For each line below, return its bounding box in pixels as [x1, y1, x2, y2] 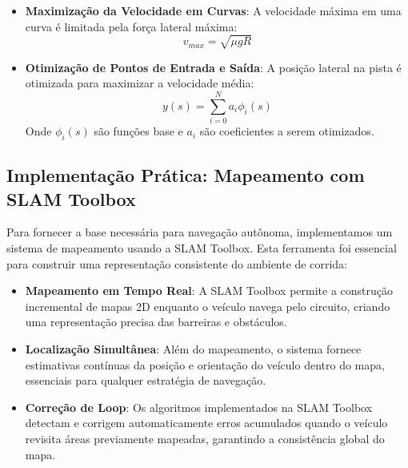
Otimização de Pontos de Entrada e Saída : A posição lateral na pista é [25, 58, 402, 75]
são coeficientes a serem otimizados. [199, 123, 374, 139]
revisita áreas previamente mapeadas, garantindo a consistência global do [25, 430, 385, 446]
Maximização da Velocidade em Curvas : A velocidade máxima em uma [25, 2, 402, 18]
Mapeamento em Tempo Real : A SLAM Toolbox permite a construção [25, 282, 394, 299]
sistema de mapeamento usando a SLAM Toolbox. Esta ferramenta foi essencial [6, 240, 397, 256]
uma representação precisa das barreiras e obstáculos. [25, 313, 287, 330]
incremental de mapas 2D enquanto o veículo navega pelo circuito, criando [25, 297, 390, 314]
